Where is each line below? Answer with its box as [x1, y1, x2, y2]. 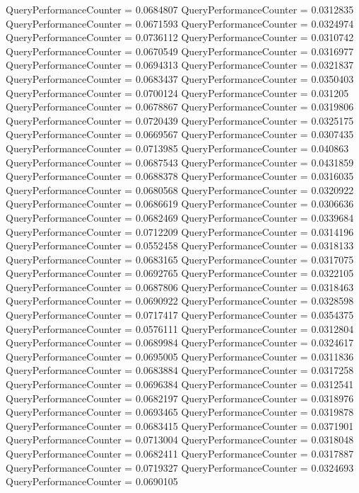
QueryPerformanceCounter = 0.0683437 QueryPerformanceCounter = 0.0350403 [6, 71, 354, 86]
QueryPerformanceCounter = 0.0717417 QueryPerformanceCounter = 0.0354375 [6, 307, 354, 322]
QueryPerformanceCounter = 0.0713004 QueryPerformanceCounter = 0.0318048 [6, 432, 354, 447]
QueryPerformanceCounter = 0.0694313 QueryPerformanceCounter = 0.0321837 [6, 57, 354, 72]
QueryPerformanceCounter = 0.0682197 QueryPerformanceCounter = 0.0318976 [6, 390, 354, 405]
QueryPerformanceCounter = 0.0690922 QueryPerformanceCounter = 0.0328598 [6, 293, 354, 308]
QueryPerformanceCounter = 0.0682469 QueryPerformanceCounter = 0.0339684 [6, 210, 354, 225]
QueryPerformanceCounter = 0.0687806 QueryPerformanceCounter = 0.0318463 [6, 279, 354, 294]
